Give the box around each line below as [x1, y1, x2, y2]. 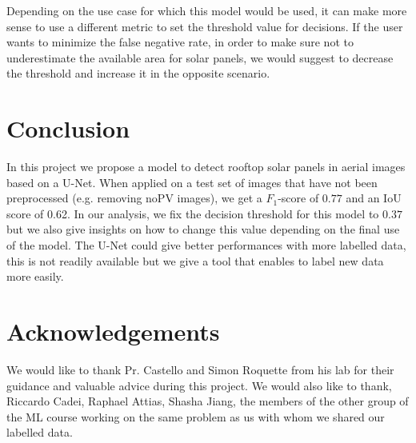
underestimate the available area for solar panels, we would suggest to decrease [6, 49, 394, 66]
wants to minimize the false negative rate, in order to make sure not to [6, 34, 354, 50]
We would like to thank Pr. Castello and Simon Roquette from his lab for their [6, 361, 394, 377]
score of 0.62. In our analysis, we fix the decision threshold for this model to [6, 205, 379, 221]
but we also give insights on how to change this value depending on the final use [6, 221, 400, 237]
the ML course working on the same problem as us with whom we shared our [6, 408, 385, 425]
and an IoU [346, 190, 402, 206]
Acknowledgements [6, 315, 220, 348]
